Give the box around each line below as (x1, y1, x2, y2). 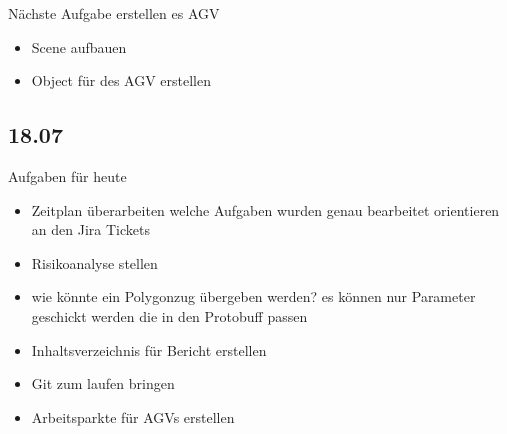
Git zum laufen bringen (31, 373, 175, 394)
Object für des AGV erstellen (31, 70, 212, 91)
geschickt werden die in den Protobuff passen (31, 305, 308, 326)
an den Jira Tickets (31, 219, 150, 240)
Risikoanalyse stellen (31, 252, 158, 273)
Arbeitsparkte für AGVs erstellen (31, 406, 235, 427)
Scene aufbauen (31, 36, 127, 57)
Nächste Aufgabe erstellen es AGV (8, 3, 220, 23)
